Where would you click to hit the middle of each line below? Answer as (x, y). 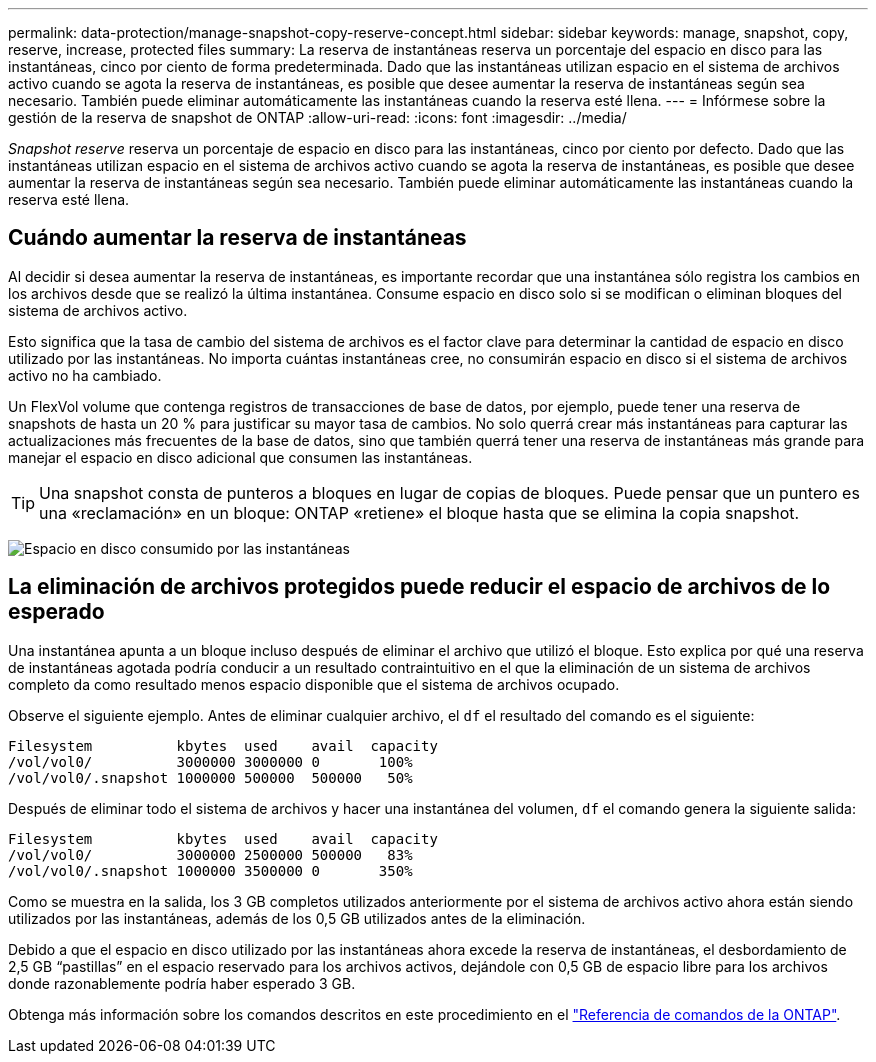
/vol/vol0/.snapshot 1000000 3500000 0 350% (210, 870)
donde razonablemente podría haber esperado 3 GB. (182, 983)
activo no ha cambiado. (85, 375)
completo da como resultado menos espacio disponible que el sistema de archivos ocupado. (314, 684)
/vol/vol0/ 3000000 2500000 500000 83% (210, 854)
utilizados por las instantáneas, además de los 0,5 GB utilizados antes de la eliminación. (297, 918)
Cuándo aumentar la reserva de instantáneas (237, 238)
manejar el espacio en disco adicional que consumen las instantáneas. (240, 457)
